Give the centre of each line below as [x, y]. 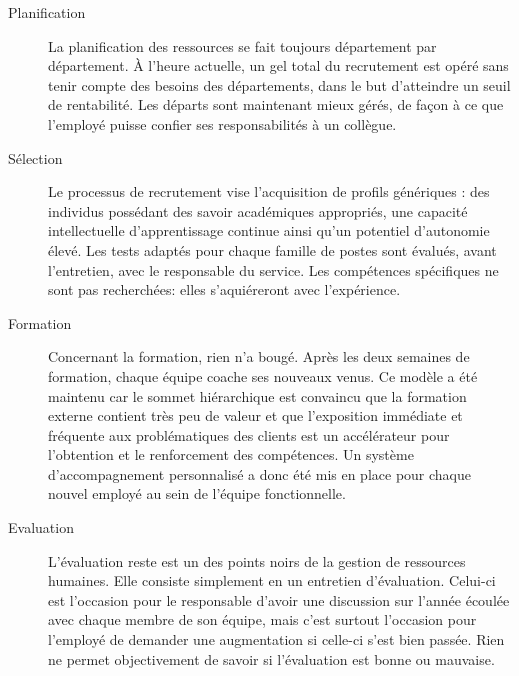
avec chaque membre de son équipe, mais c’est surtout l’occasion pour [262, 619]
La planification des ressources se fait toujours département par [242, 45]
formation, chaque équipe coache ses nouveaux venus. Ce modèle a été [263, 375]
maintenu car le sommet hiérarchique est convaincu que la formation [257, 395]
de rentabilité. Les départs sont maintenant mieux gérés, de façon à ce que [276, 104]
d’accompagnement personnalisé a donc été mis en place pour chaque [259, 473]
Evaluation [41, 527]
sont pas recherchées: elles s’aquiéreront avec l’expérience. [224, 289]
